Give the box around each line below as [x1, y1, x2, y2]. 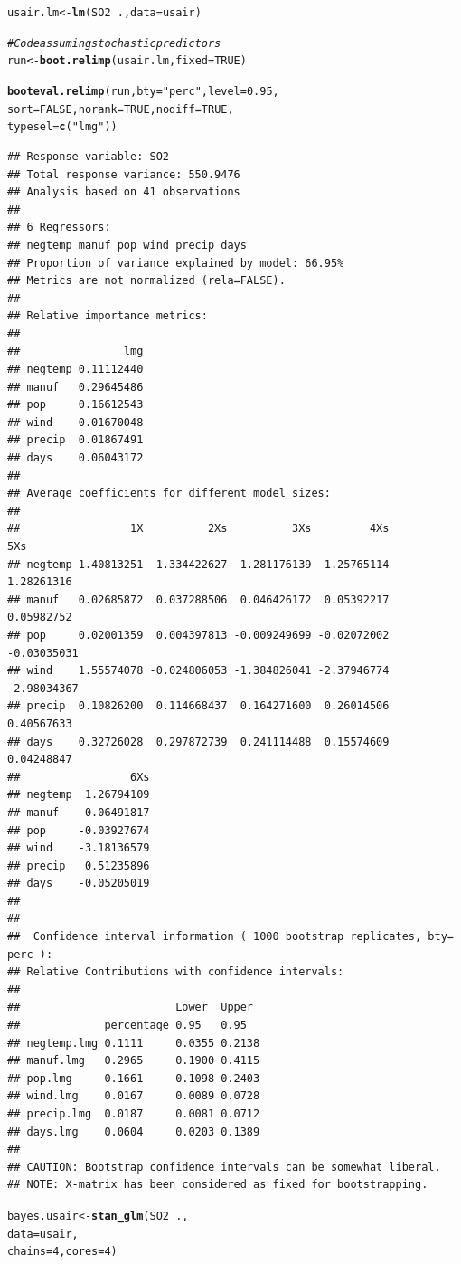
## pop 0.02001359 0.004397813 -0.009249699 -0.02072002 [7, 628, 390, 642]
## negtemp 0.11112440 [7, 363, 144, 376]
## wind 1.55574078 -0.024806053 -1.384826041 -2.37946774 [7, 664, 390, 678]
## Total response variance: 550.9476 [7, 167, 240, 181]
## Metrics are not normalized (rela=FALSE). [7, 274, 286, 288]
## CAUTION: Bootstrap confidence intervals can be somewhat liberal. [7, 1160, 441, 1174]
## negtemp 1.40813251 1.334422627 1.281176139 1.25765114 [7, 557, 390, 571]
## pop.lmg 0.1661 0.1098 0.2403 [7, 1071, 260, 1085]
